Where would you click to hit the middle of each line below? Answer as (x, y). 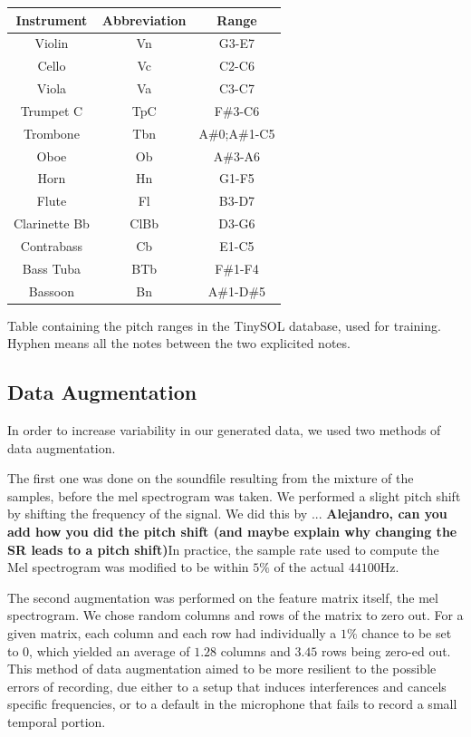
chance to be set (407, 633)
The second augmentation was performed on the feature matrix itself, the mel (223, 597)
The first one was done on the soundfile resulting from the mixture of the (211, 478)
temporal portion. (57, 722)
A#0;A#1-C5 (237, 133)
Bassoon (51, 291)
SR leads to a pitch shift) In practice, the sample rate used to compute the (223, 549)
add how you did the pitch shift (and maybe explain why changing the (232, 532)
